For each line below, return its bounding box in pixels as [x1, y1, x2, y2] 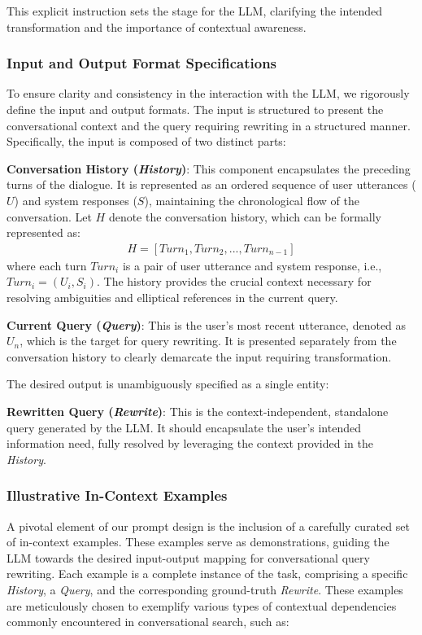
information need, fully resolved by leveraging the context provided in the [7, 435, 373, 452]
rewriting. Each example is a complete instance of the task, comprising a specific [7, 565, 408, 582]
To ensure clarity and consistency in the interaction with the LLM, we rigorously [7, 85, 410, 102]
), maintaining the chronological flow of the [144, 191, 359, 208]
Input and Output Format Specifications [7, 53, 277, 73]
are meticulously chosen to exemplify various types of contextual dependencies [7, 597, 397, 614]
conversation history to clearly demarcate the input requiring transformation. [7, 348, 392, 365]
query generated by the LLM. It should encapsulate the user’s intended [7, 418, 361, 436]
